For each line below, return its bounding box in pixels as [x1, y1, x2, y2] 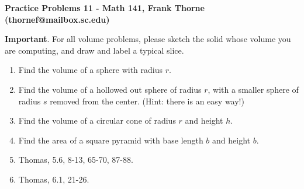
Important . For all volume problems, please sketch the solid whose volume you [5, 33, 291, 45]
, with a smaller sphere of [208, 83, 299, 95]
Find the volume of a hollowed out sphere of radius [18, 83, 202, 95]
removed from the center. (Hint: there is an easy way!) [50, 94, 244, 107]
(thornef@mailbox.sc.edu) [5, 13, 110, 25]
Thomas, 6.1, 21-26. [18, 173, 89, 185]
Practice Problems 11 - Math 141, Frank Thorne [5, 2, 205, 13]
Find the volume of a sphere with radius [18, 64, 163, 76]
